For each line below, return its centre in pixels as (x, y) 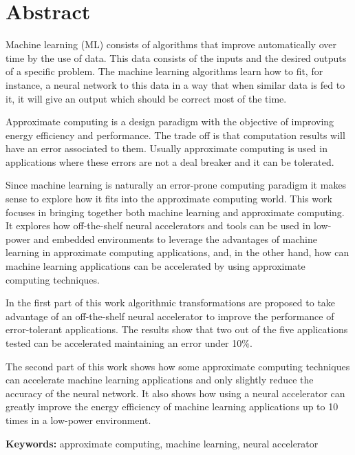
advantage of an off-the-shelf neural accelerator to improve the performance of (170, 316)
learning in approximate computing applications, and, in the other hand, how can (177, 252)
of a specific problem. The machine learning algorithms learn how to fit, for (164, 71)
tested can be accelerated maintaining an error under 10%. (129, 343)
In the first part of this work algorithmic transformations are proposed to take (171, 303)
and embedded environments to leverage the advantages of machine (175, 239)
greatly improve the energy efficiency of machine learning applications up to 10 (172, 406)
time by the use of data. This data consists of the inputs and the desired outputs (176, 57)
